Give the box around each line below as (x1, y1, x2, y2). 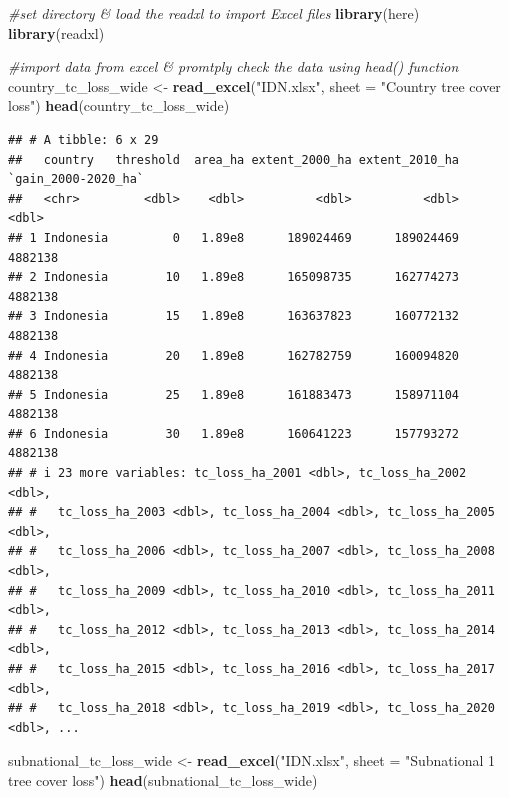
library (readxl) (8, 22, 105, 43)
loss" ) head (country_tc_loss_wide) (8, 95, 230, 116)
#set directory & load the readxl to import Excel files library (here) (8, 3, 420, 23)
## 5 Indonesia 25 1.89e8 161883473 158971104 (8, 387, 460, 402)
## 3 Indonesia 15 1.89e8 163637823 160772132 (8, 309, 460, 324)
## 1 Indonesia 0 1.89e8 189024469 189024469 (8, 230, 460, 245)
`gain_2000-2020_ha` (8, 172, 145, 187)
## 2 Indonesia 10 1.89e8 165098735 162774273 (8, 270, 460, 285)
